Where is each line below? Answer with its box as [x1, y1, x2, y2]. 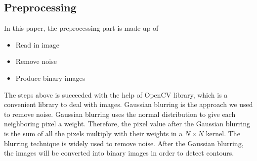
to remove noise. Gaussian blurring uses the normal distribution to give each [4, 108, 236, 119]
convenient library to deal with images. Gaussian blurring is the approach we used [4, 99, 253, 109]
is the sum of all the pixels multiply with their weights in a [4, 128, 183, 138]
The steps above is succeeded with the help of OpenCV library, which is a [4, 89, 228, 100]
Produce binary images [15, 72, 86, 83]
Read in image [15, 39, 59, 50]
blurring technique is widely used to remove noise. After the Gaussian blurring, [4, 138, 244, 148]
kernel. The [206, 128, 240, 138]
